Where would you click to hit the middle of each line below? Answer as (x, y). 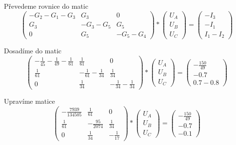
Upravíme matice (29, 101)
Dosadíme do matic (33, 51)
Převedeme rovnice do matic (46, 6)
